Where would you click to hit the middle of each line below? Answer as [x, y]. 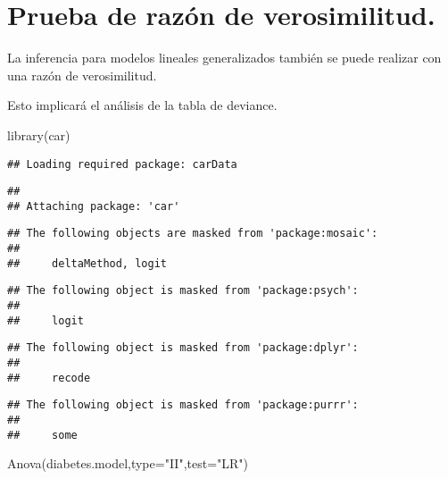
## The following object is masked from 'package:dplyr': [183, 348]
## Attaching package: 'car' [94, 206]
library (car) [39, 134]
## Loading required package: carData [122, 164]
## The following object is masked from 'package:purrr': [183, 405]
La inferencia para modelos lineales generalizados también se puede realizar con [224, 58]
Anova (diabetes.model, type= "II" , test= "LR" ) [128, 463]
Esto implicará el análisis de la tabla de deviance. [142, 105]
